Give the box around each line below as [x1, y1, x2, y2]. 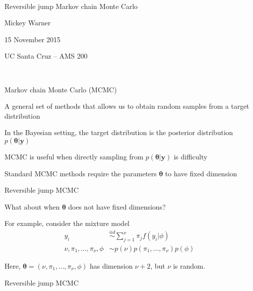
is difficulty [174, 151, 207, 161]
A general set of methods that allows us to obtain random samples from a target [4, 101, 250, 111]
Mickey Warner [4, 17, 51, 28]
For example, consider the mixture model [4, 218, 129, 228]
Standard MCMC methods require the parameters [4, 168, 157, 178]
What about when [4, 201, 60, 212]
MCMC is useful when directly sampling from [4, 151, 143, 161]
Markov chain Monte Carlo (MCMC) [4, 84, 117, 94]
